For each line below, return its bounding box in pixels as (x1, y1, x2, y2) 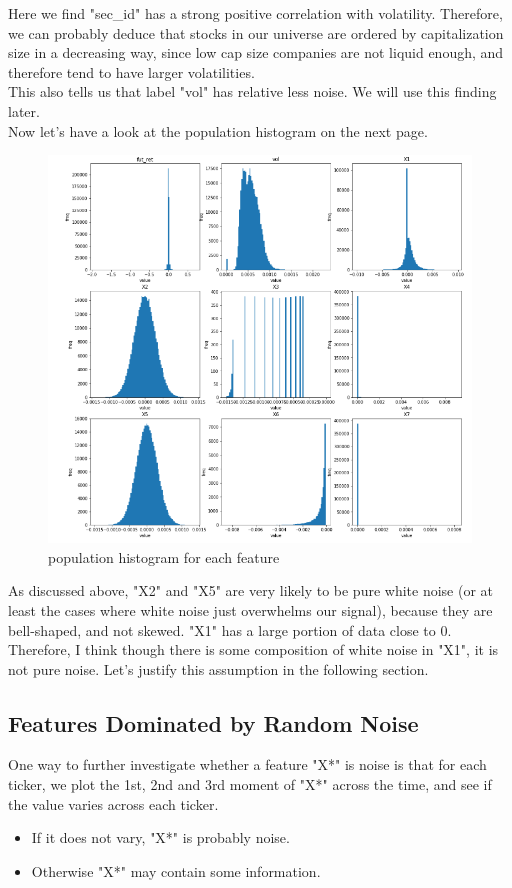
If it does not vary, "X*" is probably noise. (31, 827, 290, 848)
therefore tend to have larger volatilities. (8, 61, 255, 82)
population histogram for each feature (48, 546, 280, 567)
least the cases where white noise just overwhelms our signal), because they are (8, 599, 493, 620)
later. (8, 100, 40, 121)
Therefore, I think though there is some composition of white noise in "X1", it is (8, 639, 499, 660)
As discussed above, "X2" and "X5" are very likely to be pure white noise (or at (8, 580, 494, 601)
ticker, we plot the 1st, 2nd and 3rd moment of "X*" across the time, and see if (8, 774, 492, 795)
